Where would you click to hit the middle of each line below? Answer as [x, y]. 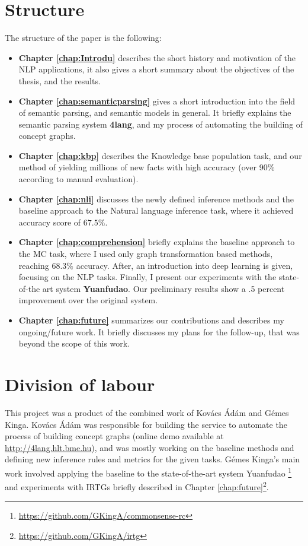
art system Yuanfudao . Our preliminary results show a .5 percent [163, 288]
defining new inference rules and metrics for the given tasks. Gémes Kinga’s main [153, 459]
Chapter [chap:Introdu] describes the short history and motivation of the [157, 57]
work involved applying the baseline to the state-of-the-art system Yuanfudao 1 [148, 472]
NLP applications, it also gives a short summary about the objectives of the [156, 69]
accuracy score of [50, 222]
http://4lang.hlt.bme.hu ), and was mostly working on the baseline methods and [150, 447]
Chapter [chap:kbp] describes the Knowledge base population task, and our [160, 155]
